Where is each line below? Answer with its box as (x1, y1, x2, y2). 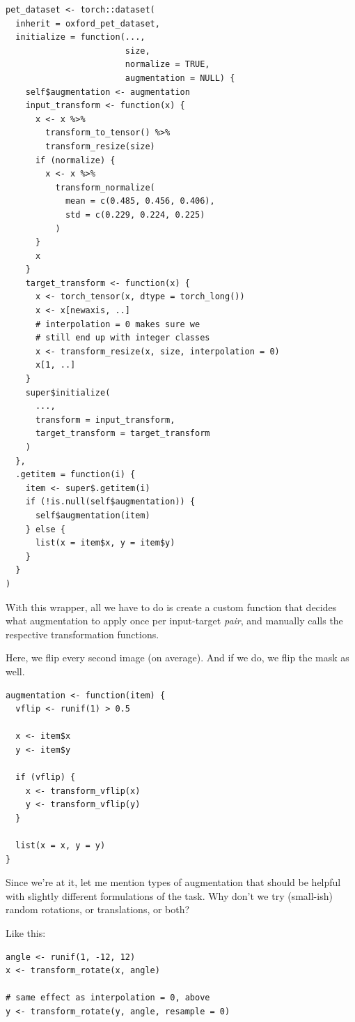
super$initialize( (25, 387, 111, 398)
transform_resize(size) (45, 141, 155, 151)
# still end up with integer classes (35, 333, 210, 343)
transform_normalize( (55, 182, 155, 193)
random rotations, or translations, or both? (6, 902, 190, 917)
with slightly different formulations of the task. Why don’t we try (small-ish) (6, 888, 333, 903)
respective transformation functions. (6, 626, 159, 641)
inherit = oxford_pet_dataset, (15, 18, 160, 29)
